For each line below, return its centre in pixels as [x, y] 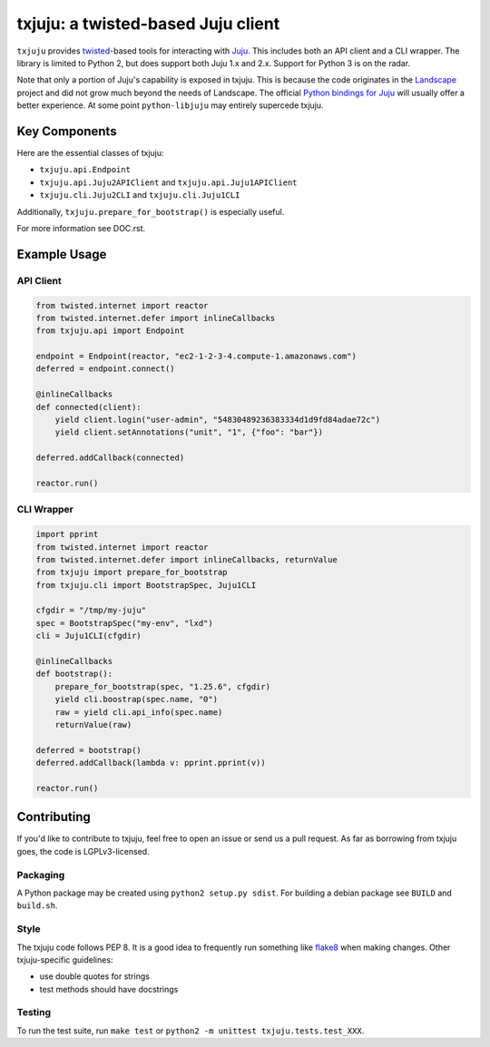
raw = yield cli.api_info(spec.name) [139, 712]
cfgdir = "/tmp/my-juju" [91, 611]
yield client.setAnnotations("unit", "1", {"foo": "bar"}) [189, 432]
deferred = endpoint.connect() [106, 369]
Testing [34, 1013]
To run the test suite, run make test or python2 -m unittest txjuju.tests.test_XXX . [191, 1031]
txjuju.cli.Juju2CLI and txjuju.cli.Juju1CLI [140, 195]
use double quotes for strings [94, 976]
